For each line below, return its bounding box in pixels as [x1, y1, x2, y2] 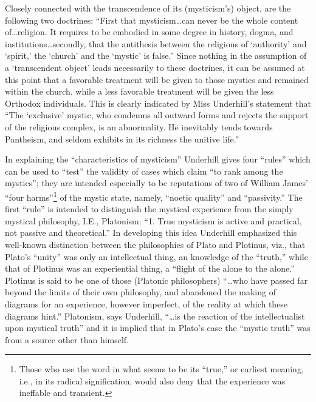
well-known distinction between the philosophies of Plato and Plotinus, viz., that [5, 238, 306, 250]
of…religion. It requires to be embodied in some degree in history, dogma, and [5, 25, 294, 38]
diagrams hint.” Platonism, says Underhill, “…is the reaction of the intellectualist [5, 309, 305, 322]
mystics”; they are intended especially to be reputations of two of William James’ [5, 176, 308, 189]
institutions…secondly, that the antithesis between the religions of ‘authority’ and [5, 37, 307, 50]
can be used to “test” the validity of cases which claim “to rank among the [5, 164, 283, 177]
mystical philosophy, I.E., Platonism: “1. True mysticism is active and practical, [5, 214, 302, 227]
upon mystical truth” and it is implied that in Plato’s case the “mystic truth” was [5, 321, 311, 334]
